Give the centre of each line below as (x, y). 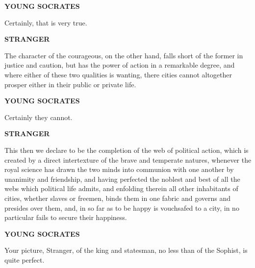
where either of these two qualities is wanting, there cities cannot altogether (118, 74)
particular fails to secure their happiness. (66, 217)
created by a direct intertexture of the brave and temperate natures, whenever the (128, 159)
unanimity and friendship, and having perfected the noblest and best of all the (122, 179)
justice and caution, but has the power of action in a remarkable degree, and (120, 65)
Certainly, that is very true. (46, 22)
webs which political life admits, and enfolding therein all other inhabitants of (121, 188)
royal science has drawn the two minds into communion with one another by (119, 169)
